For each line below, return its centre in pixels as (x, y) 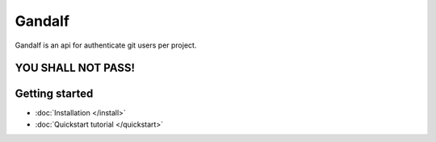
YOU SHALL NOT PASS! (75, 68)
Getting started (54, 94)
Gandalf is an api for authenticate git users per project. (106, 45)
